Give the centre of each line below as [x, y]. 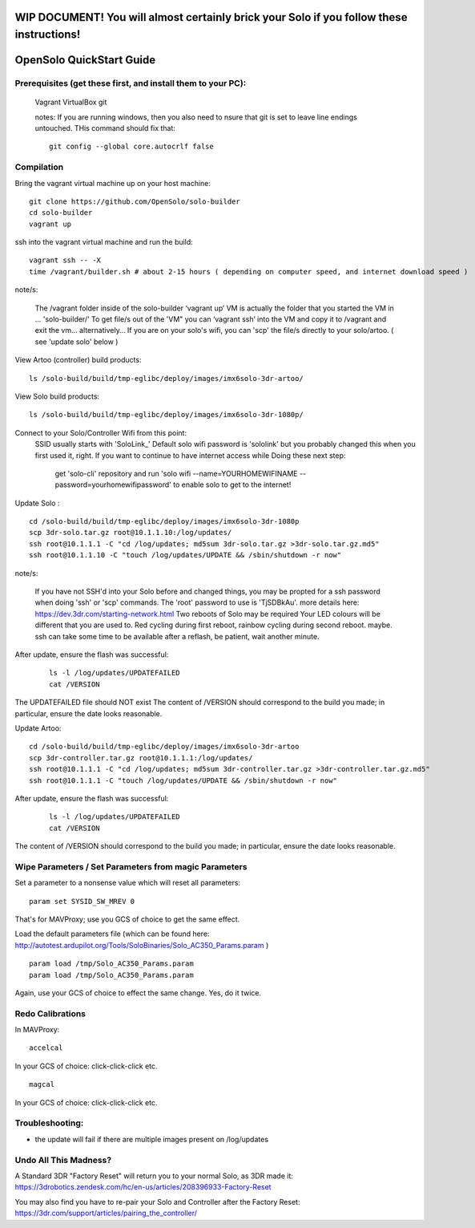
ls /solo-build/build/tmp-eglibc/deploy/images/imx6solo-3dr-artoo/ [166, 378]
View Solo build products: [57, 396]
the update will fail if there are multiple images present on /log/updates [151, 1139]
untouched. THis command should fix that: [105, 128]
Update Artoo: [38, 728]
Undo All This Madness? [63, 1160]
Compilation [39, 167]
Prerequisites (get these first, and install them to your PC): [131, 83]
